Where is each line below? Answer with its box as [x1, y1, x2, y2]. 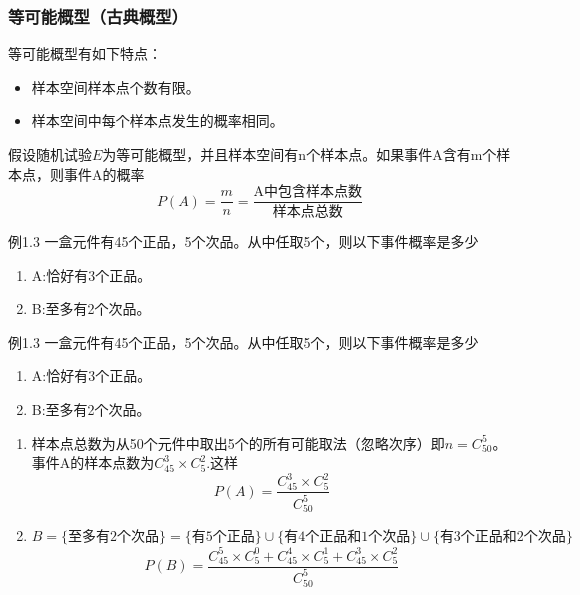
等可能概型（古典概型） [8, 3, 188, 28]
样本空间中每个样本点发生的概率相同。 [31, 110, 284, 131]
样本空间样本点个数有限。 [31, 76, 200, 97]
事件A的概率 [63, 163, 145, 184]
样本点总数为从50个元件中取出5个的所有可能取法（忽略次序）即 [31, 432, 445, 453]
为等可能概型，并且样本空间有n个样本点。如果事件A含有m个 [102, 144, 497, 164]
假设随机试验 [8, 144, 92, 164]
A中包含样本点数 [253, 185, 363, 200]
